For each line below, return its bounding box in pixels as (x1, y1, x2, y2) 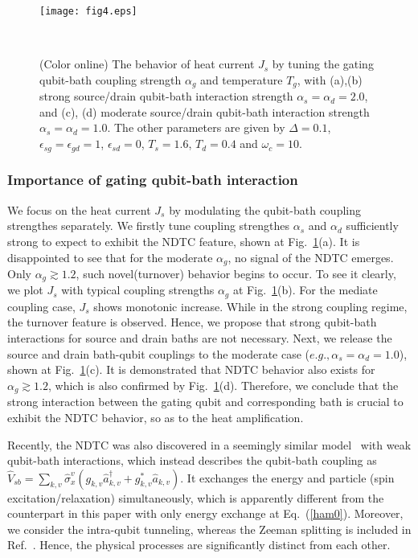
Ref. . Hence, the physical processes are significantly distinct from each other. (7, 536, 391, 553)
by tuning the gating (272, 55, 374, 72)
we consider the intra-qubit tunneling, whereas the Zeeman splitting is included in (7, 520, 412, 537)
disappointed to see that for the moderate (7, 248, 213, 265)
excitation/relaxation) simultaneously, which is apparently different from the (7, 489, 384, 506)
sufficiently (346, 217, 399, 234)
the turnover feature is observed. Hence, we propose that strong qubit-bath (7, 314, 377, 330)
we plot (7, 281, 43, 298)
